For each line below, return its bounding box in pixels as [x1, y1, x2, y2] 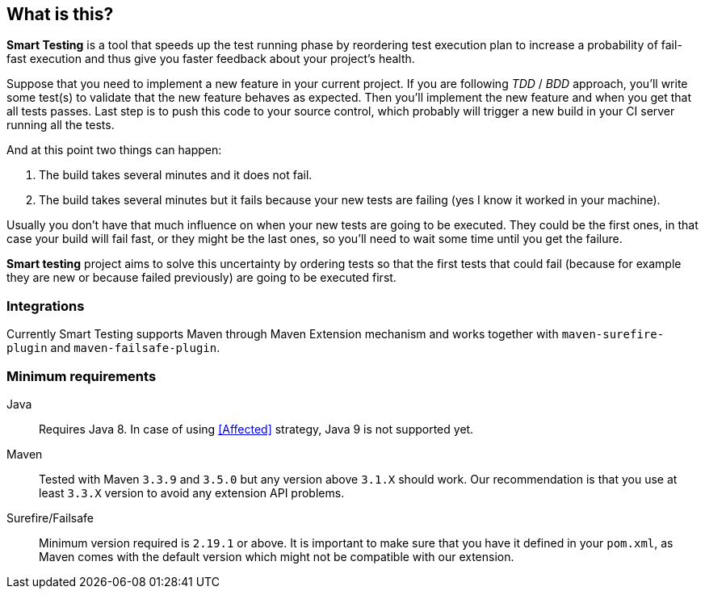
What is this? [6, 4, 114, 24]
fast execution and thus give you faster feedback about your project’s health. [6, 52, 415, 66]
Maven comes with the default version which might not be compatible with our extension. [39, 549, 514, 564]
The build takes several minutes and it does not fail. [39, 168, 313, 182]
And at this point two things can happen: [6, 143, 222, 157]
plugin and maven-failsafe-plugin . [6, 341, 220, 355]
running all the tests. [6, 118, 115, 132]
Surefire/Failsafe [6, 510, 94, 525]
